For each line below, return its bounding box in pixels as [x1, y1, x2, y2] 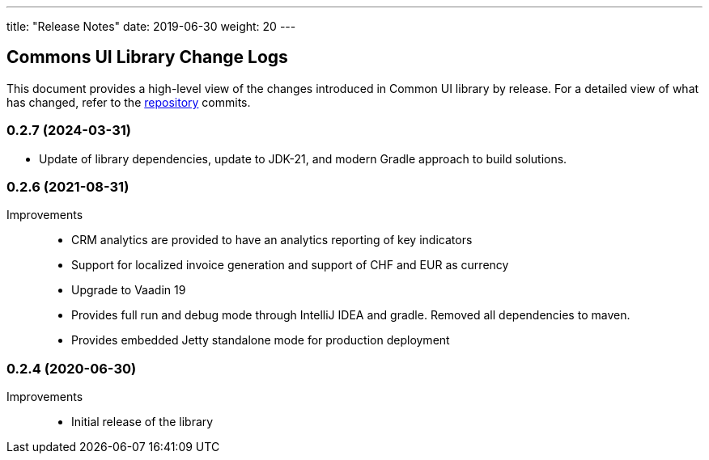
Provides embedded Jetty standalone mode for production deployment [71, 333, 450, 348]
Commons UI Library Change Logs [6, 47, 288, 68]
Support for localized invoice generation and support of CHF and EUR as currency [71, 258, 509, 272]
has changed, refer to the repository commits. [6, 95, 251, 109]
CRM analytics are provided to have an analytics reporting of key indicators [71, 233, 473, 247]
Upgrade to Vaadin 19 [71, 283, 186, 298]
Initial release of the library [71, 415, 214, 429]
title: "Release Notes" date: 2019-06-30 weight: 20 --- [6, 19, 296, 33]
